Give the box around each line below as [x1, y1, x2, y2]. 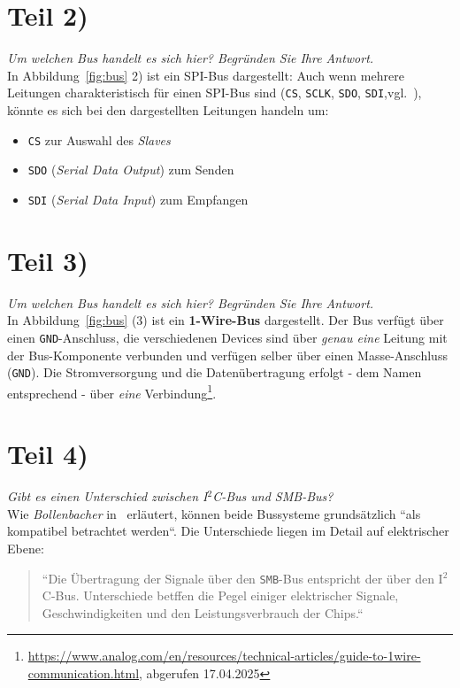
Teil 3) [7, 242, 88, 278]
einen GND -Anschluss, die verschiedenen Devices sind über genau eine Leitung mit [7, 328, 448, 346]
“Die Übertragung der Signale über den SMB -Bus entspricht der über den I [42, 568, 443, 587]
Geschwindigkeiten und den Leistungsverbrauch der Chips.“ [42, 603, 364, 622]
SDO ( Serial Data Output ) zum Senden [27, 160, 234, 179]
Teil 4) [7, 436, 88, 472]
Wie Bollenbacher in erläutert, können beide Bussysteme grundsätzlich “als [7, 504, 421, 522]
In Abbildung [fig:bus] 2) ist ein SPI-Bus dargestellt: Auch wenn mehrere [7, 66, 404, 84]
